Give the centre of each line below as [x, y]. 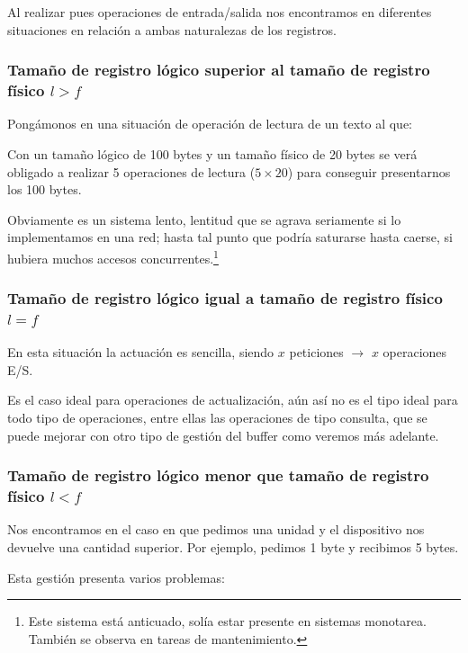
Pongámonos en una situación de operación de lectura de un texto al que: [210, 124]
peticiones [316, 352]
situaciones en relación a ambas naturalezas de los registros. [172, 29]
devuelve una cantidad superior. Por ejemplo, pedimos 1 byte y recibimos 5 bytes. [233, 546]
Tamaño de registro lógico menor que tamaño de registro [218, 475]
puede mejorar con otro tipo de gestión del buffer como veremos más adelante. [223, 435]
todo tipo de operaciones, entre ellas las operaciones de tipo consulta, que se [217, 418]
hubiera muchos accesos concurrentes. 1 [113, 256]
